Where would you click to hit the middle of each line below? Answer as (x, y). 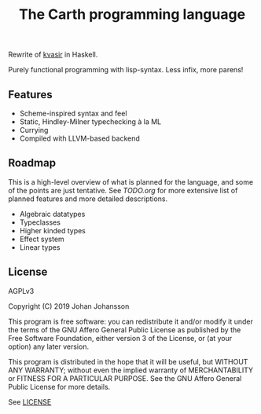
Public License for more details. (59, 387)
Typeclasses (40, 222)
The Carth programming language (132, 15)
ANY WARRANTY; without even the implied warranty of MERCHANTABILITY (131, 370)
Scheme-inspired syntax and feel (73, 113)
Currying (34, 130)
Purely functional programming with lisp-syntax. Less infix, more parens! (126, 70)
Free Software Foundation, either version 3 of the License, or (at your (120, 338)
